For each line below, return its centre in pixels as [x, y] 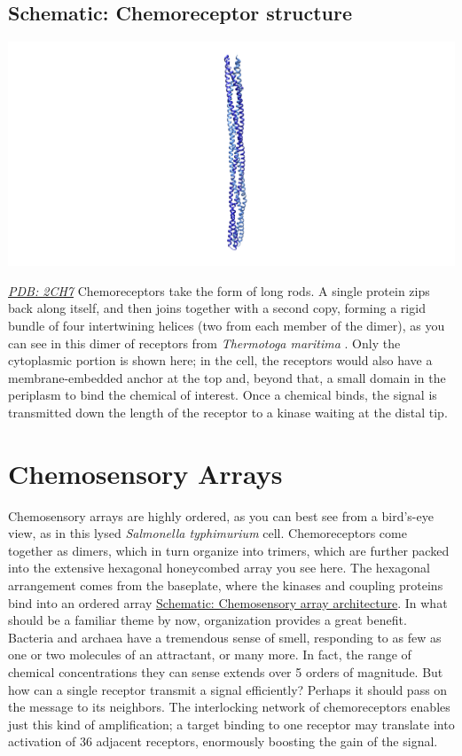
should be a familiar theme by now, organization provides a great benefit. [208, 620]
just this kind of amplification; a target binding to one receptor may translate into [231, 724]
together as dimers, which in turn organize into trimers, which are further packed [229, 550]
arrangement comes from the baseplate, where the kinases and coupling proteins [226, 585]
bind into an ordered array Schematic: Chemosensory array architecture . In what [228, 602]
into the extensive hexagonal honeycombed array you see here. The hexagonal [219, 568]
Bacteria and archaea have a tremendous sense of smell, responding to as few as [225, 637]
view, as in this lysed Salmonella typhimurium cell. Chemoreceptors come [208, 533]
